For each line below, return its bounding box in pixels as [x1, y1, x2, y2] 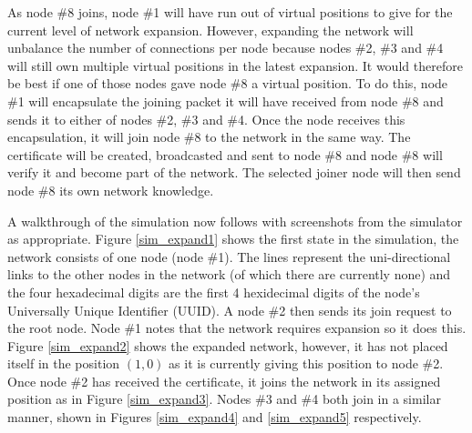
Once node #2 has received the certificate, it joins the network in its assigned [7, 371, 441, 390]
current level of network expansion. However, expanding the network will [7, 20, 414, 39]
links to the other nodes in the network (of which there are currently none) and [7, 265, 451, 284]
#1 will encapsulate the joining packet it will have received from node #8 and [7, 91, 444, 110]
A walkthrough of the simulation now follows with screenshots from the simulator [7, 211, 463, 230]
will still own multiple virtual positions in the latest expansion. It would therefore [7, 55, 463, 75]
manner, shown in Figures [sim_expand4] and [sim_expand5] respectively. [7, 408, 422, 427]
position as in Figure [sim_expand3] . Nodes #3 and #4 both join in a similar [7, 389, 441, 408]
